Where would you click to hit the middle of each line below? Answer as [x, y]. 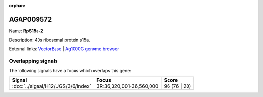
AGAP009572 [30, 19]
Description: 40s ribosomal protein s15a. [49, 40]
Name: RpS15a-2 [26, 31]
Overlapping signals [33, 61]
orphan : [17, 6]
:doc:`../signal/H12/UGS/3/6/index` [51, 86]
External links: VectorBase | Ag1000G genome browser [64, 49]
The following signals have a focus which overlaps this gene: [70, 70]
